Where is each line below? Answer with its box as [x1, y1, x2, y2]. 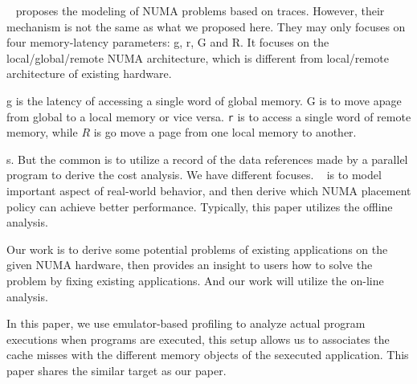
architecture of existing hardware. [6, 65, 172, 82]
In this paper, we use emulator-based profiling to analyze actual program [6, 315, 366, 332]
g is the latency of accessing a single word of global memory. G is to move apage [6, 92, 402, 108]
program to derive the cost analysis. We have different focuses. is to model [6, 166, 382, 183]
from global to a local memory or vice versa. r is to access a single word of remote [6, 108, 411, 125]
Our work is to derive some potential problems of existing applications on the [6, 240, 388, 257]
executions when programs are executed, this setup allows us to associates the [6, 330, 390, 347]
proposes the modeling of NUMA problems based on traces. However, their [15, 2, 385, 18]
